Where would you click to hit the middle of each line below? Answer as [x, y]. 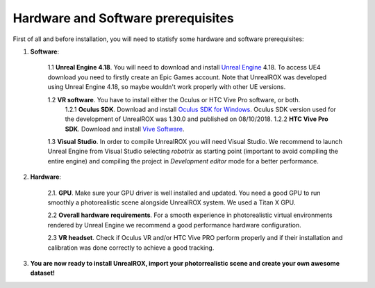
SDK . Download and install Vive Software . [125, 129]
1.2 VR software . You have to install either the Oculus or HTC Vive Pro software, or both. [174, 99]
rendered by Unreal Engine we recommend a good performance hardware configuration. [174, 225]
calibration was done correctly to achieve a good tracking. [131, 248]
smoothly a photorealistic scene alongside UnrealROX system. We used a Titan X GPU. [172, 202]
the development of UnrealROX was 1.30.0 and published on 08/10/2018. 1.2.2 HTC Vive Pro [197, 119]
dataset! [43, 273]
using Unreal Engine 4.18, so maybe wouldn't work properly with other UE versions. [167, 87]
